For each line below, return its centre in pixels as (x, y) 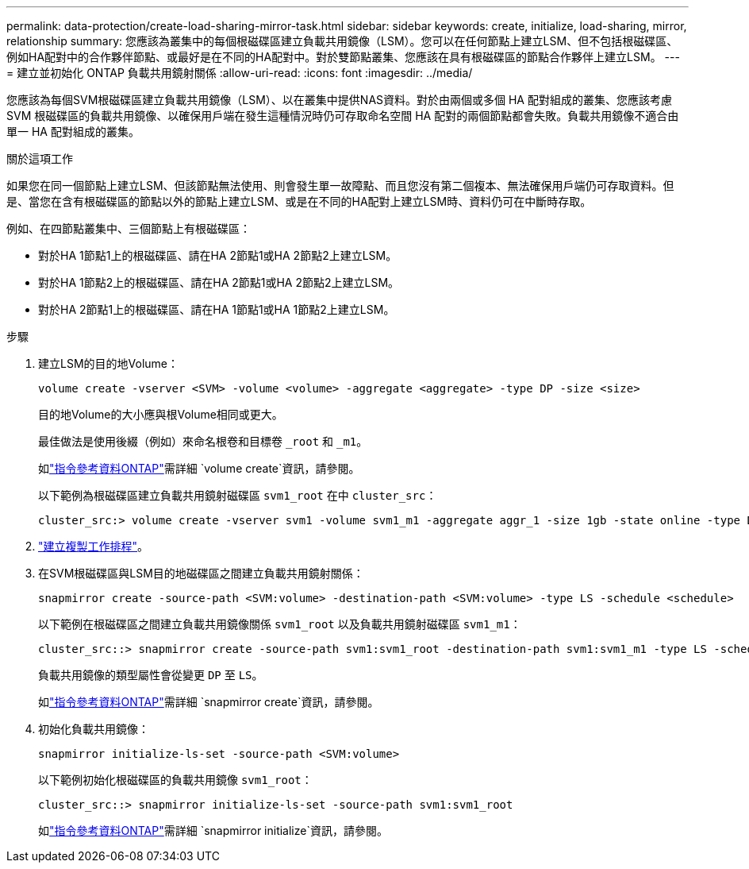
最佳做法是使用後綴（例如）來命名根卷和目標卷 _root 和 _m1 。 (203, 441)
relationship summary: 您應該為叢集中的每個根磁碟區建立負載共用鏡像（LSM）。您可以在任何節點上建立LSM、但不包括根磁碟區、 (342, 41)
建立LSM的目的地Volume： (108, 363)
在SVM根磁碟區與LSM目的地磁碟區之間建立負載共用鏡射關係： (201, 573)
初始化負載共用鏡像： (94, 729)
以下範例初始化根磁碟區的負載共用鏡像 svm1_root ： (175, 780)
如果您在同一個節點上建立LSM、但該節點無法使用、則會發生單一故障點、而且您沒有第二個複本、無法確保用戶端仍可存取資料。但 (340, 185)
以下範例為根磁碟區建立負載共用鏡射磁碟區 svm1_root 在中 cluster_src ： (238, 495)
